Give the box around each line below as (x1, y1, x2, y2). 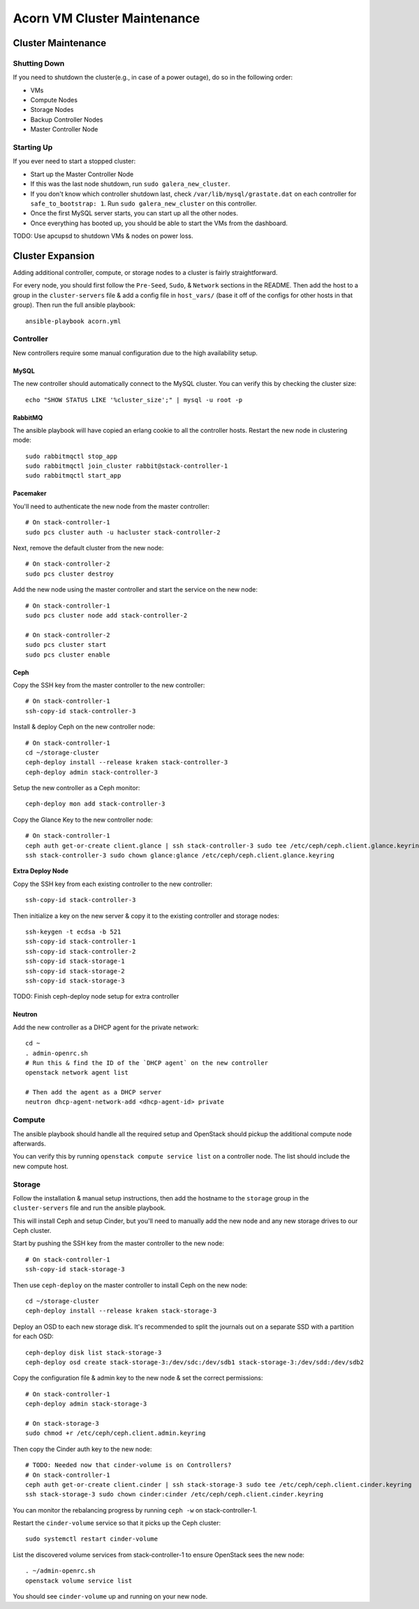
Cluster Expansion (13, 250, 95, 262)
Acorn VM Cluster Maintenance (13, 10, 200, 26)
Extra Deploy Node (13, 867, 69, 875)
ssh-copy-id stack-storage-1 (25, 957, 125, 965)
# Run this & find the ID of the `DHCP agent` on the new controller (25, 1059, 269, 1066)
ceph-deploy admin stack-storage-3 (25, 1400, 147, 1408)
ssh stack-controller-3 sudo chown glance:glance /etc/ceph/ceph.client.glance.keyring (25, 852, 335, 859)
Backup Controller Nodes (30, 115, 103, 124)
